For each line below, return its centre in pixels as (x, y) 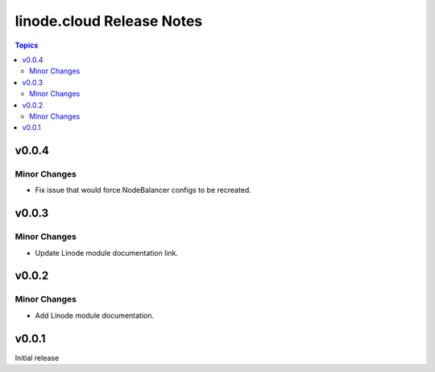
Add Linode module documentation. (95, 316)
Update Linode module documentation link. (107, 253)
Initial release (37, 357)
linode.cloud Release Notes (109, 21)
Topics (27, 45)
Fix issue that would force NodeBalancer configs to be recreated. (143, 190)
